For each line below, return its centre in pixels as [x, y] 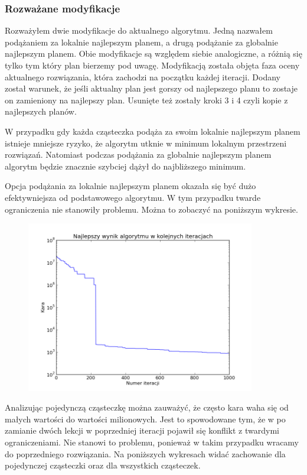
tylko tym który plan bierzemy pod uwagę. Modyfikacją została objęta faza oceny [152, 65]
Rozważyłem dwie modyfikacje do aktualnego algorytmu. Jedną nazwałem [139, 30]
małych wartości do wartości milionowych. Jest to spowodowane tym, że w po [145, 419]
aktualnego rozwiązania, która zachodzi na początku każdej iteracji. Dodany [143, 77]
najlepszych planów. [41, 111]
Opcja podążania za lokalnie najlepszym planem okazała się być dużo [130, 186]
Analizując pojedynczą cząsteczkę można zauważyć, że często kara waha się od [147, 407]
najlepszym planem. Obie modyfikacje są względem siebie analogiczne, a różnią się [153, 53]
